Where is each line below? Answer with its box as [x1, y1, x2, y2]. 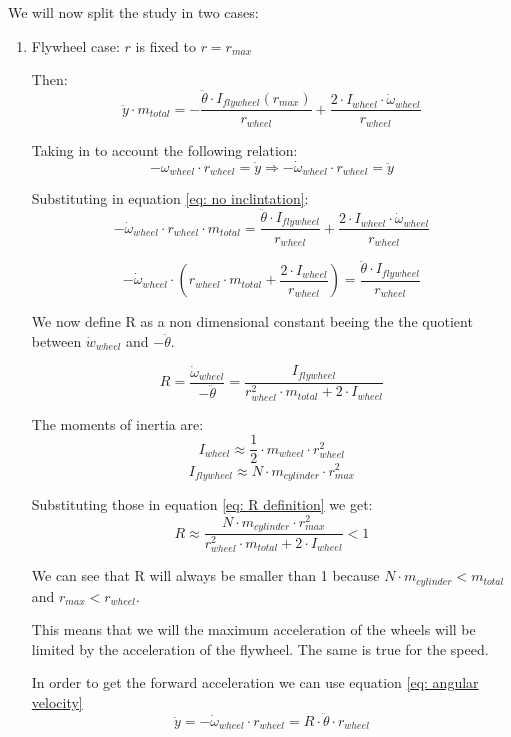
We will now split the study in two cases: [8, 2, 259, 22]
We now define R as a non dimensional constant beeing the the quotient [31, 311, 473, 332]
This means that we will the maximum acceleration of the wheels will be [31, 619, 476, 640]
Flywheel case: [31, 35, 120, 56]
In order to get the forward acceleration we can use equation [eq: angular [31, 672, 479, 693]
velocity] [31, 692, 83, 713]
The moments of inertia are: [31, 413, 204, 434]
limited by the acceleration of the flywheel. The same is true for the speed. [31, 638, 489, 659]
